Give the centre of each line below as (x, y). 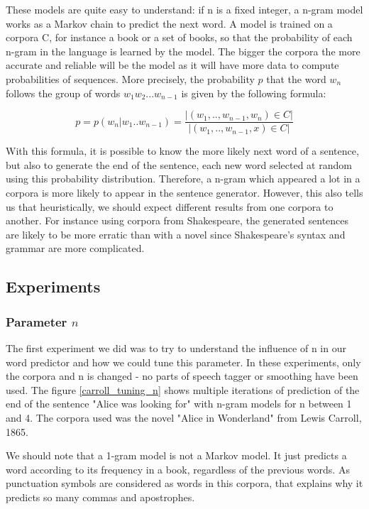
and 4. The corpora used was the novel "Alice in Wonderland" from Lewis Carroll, (184, 417)
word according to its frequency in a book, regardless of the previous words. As (178, 469)
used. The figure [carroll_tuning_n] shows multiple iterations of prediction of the (183, 389)
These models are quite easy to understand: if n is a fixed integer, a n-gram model (184, 9)
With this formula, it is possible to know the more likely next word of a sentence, (182, 151)
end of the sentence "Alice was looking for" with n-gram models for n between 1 (179, 404)
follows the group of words (63, 93)
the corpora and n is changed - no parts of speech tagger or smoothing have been (182, 376)
